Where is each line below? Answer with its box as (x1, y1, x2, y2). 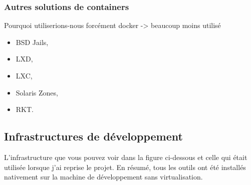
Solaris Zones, (16, 87, 58, 97)
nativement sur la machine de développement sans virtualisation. (4, 171, 203, 182)
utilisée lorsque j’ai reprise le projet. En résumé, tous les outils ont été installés (4, 161, 246, 172)
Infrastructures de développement (4, 128, 183, 144)
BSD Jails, (16, 36, 49, 47)
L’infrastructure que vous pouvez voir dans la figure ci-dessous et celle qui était (4, 151, 247, 162)
